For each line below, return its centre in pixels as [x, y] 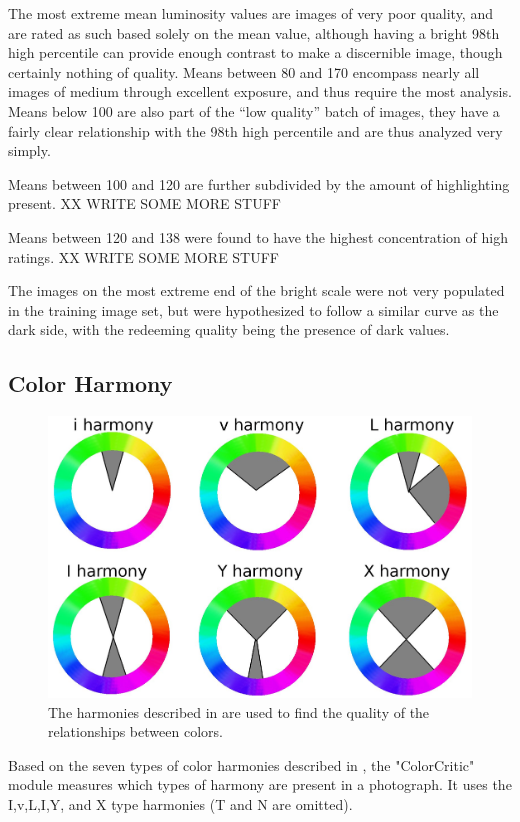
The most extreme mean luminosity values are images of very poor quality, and [250, 13]
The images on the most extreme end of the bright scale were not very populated [256, 290]
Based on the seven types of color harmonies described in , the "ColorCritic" [241, 764]
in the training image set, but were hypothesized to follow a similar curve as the [253, 309]
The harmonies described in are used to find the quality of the [239, 711]
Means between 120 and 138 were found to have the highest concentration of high [258, 236]
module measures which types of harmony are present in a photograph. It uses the [260, 784]
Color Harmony [90, 383]
